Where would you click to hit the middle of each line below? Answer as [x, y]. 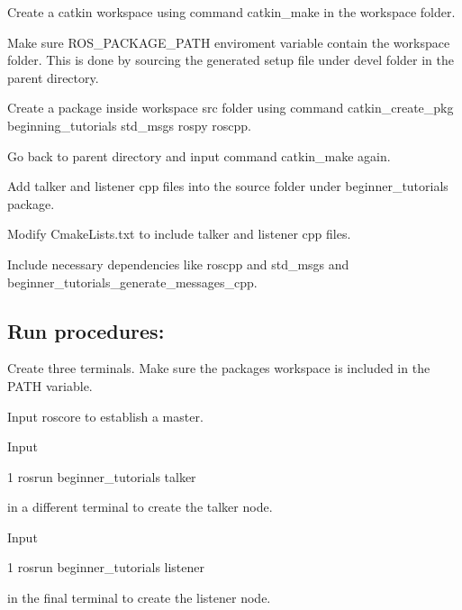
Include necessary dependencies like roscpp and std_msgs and [178, 264]
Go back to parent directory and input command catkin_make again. [199, 155]
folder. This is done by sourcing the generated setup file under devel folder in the [231, 60]
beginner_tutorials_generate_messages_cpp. [132, 282]
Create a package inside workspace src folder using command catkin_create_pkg [231, 108]
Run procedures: [86, 330]
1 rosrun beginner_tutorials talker [102, 476]
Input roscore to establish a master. [105, 416]
